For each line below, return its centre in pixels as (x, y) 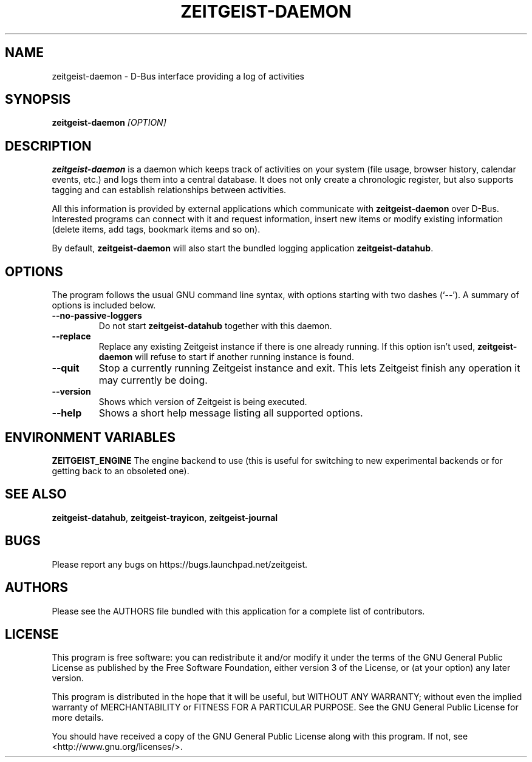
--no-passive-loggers (97, 316)
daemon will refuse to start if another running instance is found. (227, 357)
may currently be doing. (153, 380)
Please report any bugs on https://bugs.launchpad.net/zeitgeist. (180, 564)
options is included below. (104, 305)
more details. (78, 718)
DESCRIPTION (48, 146)
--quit (66, 368)
